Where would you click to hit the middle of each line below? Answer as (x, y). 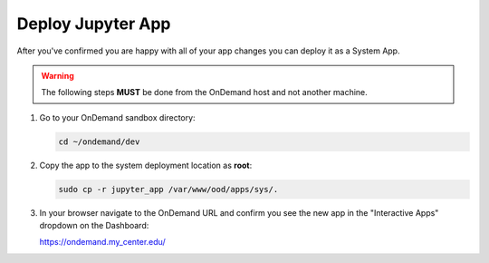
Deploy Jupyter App (94, 24)
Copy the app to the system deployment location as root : (146, 165)
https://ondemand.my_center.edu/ (103, 242)
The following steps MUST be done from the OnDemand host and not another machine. (205, 93)
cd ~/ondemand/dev (99, 141)
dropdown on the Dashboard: (94, 226)
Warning (58, 75)
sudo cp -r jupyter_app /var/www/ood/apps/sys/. (168, 189)
